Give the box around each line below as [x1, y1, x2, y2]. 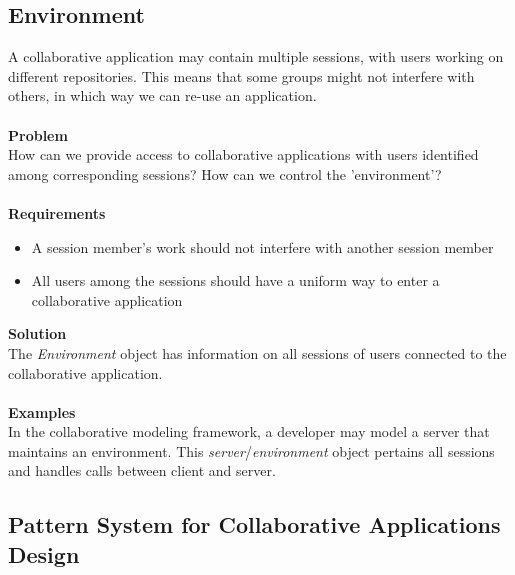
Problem [8, 124, 68, 145]
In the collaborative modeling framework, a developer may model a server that [8, 421, 490, 442]
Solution [8, 323, 67, 344]
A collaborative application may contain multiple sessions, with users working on [8, 46, 504, 67]
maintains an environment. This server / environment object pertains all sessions [8, 440, 495, 461]
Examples [8, 401, 76, 422]
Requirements [8, 202, 106, 223]
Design [8, 538, 80, 569]
